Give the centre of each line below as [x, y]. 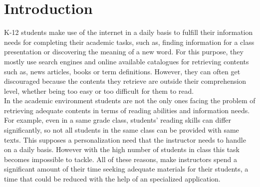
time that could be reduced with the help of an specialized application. [112, 179]
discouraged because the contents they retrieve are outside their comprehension [125, 81]
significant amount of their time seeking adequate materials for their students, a [126, 169]
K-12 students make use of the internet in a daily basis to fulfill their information [129, 32]
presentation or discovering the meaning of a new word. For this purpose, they [124, 52]
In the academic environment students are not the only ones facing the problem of [130, 100]
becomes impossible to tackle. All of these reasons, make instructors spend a [121, 159]
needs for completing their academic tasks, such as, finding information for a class [129, 42]
